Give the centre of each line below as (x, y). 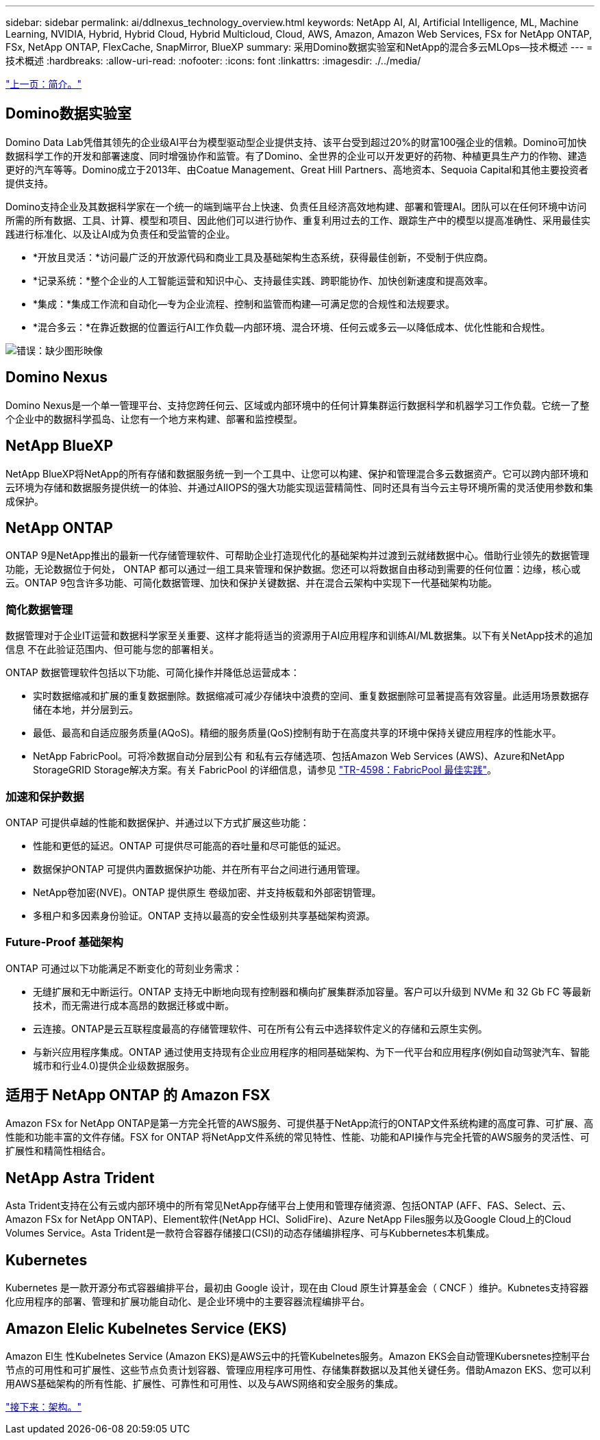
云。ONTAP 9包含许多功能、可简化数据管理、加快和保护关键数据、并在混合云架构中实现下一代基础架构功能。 (252, 583)
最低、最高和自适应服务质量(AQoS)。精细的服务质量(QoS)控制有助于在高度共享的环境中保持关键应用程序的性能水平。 (297, 733)
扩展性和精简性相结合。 (58, 1151)
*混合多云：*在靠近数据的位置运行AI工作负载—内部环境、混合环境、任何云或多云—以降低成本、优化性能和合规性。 (292, 327)
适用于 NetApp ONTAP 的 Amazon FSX (138, 1095)
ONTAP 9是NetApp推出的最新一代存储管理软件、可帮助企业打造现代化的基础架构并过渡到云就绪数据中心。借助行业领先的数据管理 (298, 556)
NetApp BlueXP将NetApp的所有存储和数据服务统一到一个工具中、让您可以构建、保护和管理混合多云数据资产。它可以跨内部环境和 (297, 473)
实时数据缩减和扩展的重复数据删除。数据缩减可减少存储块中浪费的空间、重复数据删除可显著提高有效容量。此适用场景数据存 (311, 696)
